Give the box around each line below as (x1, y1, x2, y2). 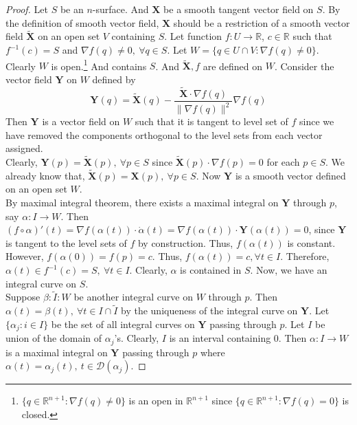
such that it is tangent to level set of (135, 114, 288, 129)
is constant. (287, 235, 336, 250)
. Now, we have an (250, 263, 327, 277)
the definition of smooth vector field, (5, 15, 159, 30)
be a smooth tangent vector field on (163, 2, 314, 16)
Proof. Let (5, 2, 48, 16)
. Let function (164, 29, 222, 43)
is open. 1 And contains (51, 56, 147, 73)
